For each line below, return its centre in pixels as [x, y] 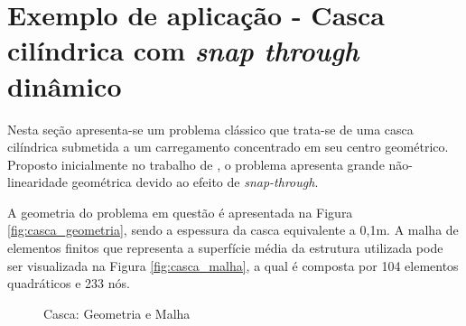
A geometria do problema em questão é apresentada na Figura [180, 212]
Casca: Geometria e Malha [117, 313]
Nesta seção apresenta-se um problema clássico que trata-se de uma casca [210, 129]
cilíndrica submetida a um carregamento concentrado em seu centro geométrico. [228, 147]
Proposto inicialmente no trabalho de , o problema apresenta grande [196, 164]
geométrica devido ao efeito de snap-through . [195, 182]
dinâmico [65, 85]
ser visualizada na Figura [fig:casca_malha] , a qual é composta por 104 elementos [233, 265]
